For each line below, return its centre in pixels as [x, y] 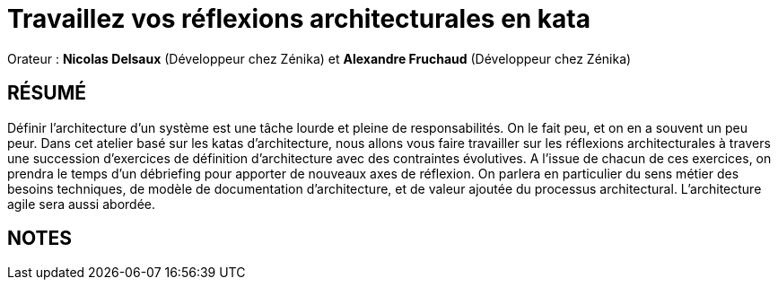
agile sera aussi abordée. [81, 204]
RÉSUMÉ [47, 93]
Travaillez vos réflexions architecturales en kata [299, 19]
